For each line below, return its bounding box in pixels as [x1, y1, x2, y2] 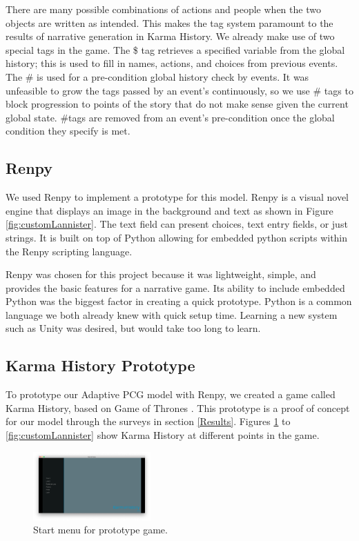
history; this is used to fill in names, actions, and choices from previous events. [6, 56, 338, 70]
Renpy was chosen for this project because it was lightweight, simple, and [6, 267, 316, 282]
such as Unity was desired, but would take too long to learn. [6, 321, 261, 335]
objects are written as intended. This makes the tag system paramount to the [6, 15, 333, 30]
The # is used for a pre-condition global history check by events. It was [6, 69, 309, 83]
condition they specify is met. [6, 124, 130, 138]
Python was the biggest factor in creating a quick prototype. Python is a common [6, 294, 352, 308]
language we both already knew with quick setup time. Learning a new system [6, 307, 338, 322]
